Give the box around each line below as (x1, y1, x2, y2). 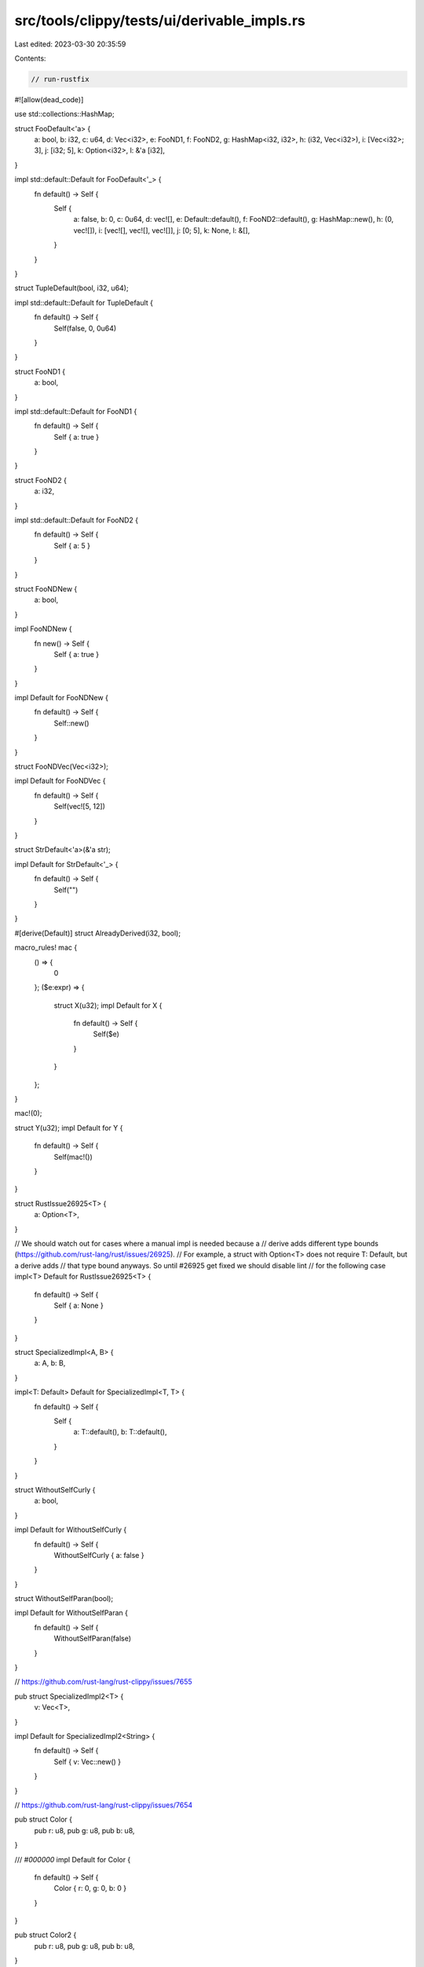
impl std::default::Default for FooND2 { (14, 515, 139, 525)
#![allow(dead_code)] (14, 94, 84, 104)
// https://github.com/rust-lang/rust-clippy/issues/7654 (14, 1800, 193, 1810)
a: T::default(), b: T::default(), (73, 1427, 167, 1437)
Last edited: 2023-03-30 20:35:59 (14, 39, 126, 49)
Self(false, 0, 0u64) (53, 323, 117, 333)
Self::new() (53, 718, 90, 728)
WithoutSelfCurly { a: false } (53, 1550, 144, 1559)
